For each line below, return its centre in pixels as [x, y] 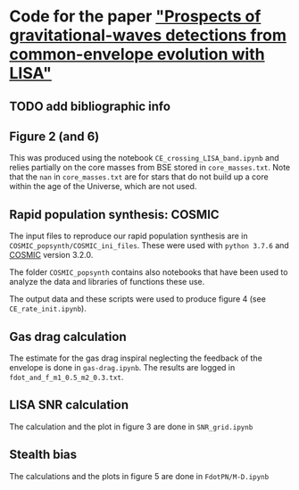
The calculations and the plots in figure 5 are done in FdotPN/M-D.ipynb [139, 476]
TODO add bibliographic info [90, 106]
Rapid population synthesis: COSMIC [115, 215]
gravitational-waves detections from [148, 35]
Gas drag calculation [68, 336]
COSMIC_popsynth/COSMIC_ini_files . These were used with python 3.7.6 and [149, 245]
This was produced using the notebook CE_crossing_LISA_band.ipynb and [144, 158]
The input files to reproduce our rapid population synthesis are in [129, 236]
